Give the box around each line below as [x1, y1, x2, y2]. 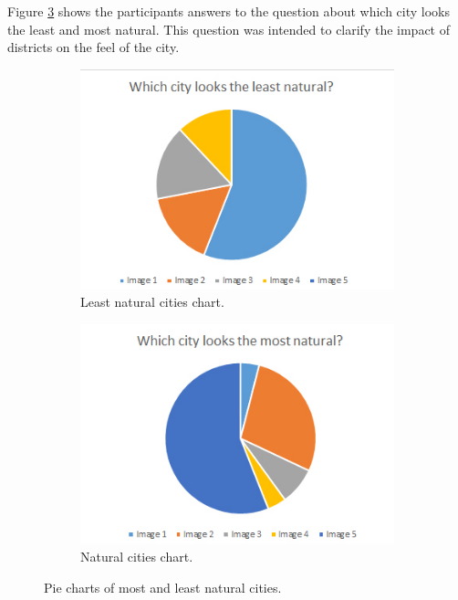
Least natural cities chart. [80, 292, 224, 311]
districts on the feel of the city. [7, 37, 180, 57]
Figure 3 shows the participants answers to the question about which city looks [7, 2, 451, 20]
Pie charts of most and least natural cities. [44, 577, 282, 596]
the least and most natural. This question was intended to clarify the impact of [7, 19, 451, 38]
